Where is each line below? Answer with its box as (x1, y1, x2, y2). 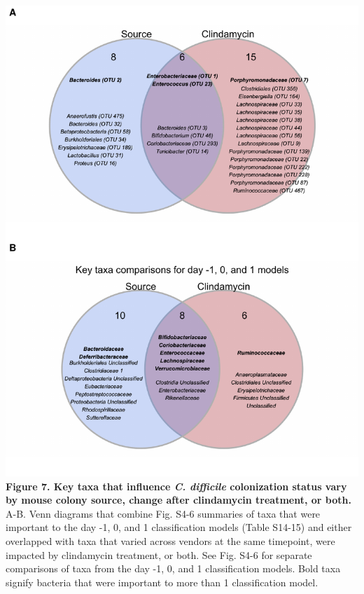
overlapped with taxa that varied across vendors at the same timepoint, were (6, 533, 335, 548)
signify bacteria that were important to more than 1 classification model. (6, 574, 318, 589)
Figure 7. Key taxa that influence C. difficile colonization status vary (6, 478, 347, 493)
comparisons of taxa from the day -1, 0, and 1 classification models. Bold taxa (6, 561, 341, 576)
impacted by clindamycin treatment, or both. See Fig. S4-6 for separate (6, 547, 312, 562)
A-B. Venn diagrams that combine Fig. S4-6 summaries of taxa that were (6, 506, 321, 520)
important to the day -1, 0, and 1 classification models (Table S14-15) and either (6, 520, 352, 534)
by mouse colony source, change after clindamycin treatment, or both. (6, 492, 351, 507)
